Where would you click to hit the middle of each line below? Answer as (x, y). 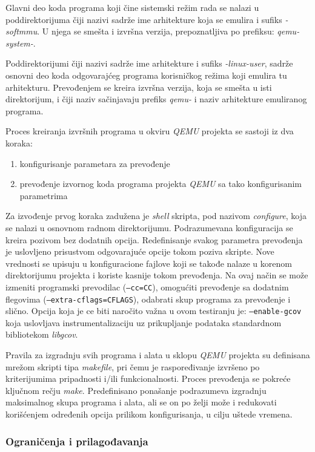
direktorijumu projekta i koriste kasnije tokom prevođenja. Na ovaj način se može (157, 275)
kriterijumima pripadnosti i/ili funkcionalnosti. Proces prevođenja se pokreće (148, 378)
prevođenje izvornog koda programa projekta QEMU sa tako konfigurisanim (161, 184)
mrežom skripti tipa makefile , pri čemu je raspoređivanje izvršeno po (133, 366)
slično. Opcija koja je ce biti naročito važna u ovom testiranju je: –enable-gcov (154, 311)
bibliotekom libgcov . (42, 334)
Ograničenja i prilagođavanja (77, 441)
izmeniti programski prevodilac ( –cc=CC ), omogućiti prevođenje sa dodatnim (147, 287)
